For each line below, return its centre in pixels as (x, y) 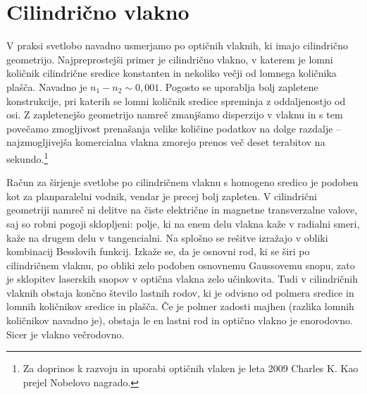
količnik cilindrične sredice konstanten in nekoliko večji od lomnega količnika (172, 73)
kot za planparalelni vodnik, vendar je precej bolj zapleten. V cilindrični (162, 196)
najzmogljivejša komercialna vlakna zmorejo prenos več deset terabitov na (166, 142)
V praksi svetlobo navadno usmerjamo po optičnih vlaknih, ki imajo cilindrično (177, 45)
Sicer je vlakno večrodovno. (66, 334)
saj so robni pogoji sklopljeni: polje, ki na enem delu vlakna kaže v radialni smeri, (183, 223)
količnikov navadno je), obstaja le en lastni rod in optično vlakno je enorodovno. (180, 320)
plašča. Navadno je (47, 86)
